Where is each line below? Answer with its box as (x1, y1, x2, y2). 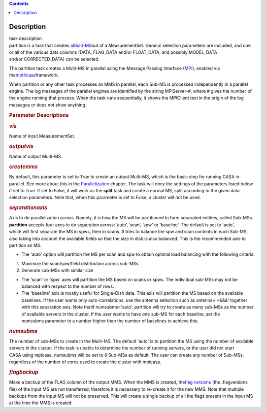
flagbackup (9, 369, 39, 376)
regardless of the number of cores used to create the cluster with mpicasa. (9, 359, 162, 365)
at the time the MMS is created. (9, 400, 73, 406)
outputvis (9, 143, 34, 150)
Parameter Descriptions (9, 111, 69, 118)
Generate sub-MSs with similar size (21, 268, 94, 274)
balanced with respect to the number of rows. (21, 283, 114, 289)
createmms (9, 163, 38, 170)
